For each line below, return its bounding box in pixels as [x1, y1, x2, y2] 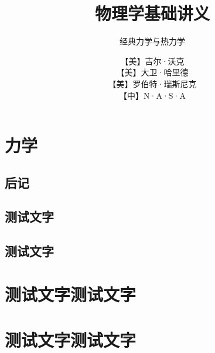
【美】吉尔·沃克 [120, 54, 185, 67]
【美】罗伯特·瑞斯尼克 [108, 77, 197, 89]
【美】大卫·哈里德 [116, 66, 189, 78]
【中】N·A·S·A [119, 89, 186, 101]
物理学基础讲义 [94, 1, 210, 25]
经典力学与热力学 [120, 35, 185, 47]
